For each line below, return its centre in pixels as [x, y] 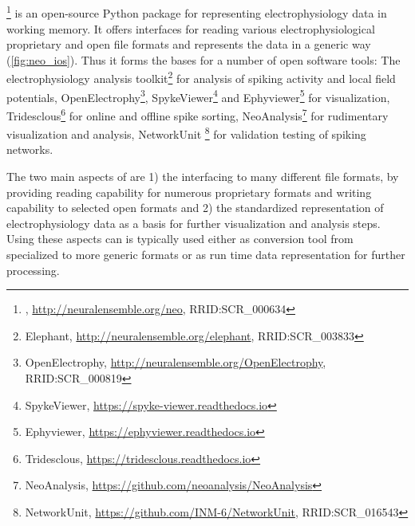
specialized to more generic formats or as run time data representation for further [206, 254]
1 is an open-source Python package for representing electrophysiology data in [197, 12]
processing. [33, 270]
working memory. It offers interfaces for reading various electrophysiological [191, 28]
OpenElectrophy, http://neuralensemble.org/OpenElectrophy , [176, 362]
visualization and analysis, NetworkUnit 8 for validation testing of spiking [186, 133]
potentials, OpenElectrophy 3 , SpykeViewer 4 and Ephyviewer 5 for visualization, [198, 96]
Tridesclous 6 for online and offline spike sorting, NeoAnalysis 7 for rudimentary [198, 114]
